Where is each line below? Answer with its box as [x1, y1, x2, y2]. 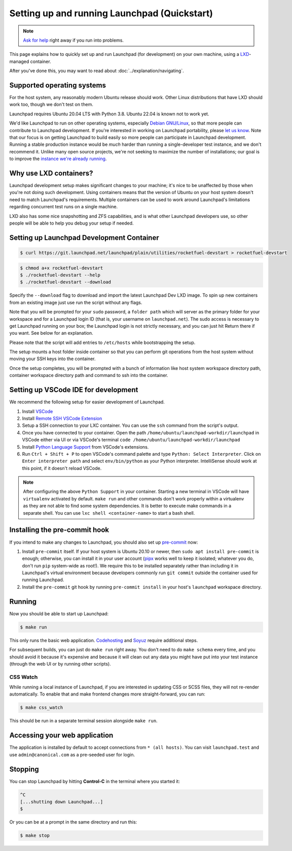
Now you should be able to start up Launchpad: [9, 610, 109, 617]
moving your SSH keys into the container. [9, 356, 96, 362]
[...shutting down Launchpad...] [20, 799, 103, 805]
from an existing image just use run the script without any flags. [9, 299, 142, 305]
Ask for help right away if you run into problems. [23, 37, 124, 43]
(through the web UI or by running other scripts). [9, 660, 111, 667]
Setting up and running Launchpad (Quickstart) [9, 8, 213, 19]
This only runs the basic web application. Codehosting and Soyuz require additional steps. [9, 637, 198, 643]
